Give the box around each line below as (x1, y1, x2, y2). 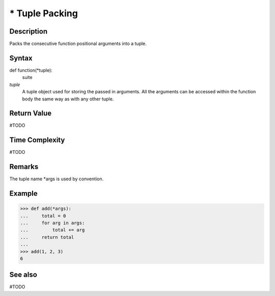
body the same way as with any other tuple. (22, 96, 114, 102)
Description (9, 27, 48, 36)
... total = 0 (20, 213, 66, 219)
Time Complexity (9, 136, 65, 145)
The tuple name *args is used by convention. (9, 176, 104, 182)
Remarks (9, 163, 39, 171)
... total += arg (20, 227, 85, 233)
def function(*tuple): (9, 67, 53, 73)
